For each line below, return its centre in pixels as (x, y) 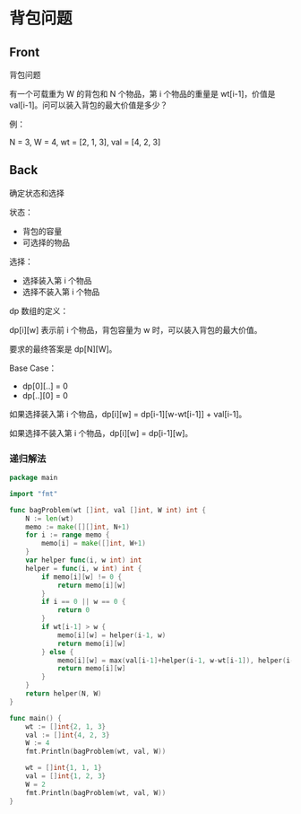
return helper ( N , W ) (64, 694)
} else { (58, 652)
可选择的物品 (46, 242)
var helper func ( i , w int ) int (84, 560)
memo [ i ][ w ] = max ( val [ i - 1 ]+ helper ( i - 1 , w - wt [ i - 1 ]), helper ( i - (176, 661)
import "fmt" (34, 494)
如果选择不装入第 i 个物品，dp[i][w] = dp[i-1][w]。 (101, 433)
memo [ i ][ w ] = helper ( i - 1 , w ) (112, 635)
